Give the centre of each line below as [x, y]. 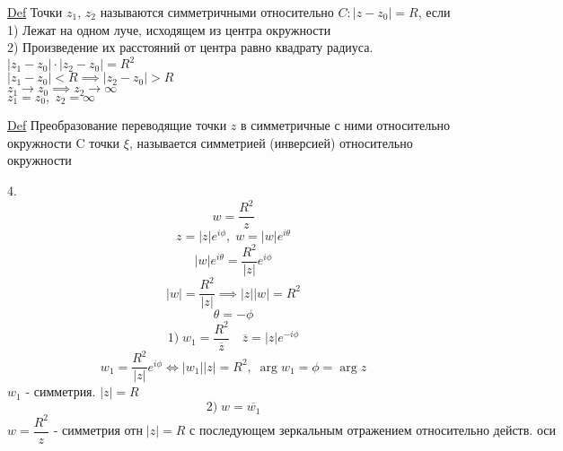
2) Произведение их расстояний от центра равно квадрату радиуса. [190, 47]
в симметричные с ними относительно [345, 125]
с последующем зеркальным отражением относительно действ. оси [373, 432]
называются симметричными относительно [217, 12]
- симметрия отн [98, 432]
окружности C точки [64, 142]
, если [434, 12]
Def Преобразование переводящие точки [117, 125]
